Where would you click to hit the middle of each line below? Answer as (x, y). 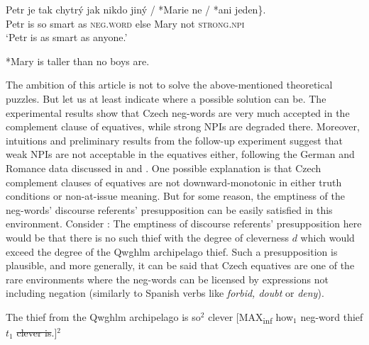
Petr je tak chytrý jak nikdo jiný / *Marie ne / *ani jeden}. (136, 9)
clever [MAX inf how (251, 317)
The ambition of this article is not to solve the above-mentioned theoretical (169, 85)
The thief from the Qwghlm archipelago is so (103, 316)
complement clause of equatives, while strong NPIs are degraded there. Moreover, (183, 126)
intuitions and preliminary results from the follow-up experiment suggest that (175, 140)
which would (327, 237)
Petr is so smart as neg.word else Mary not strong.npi (125, 23)
